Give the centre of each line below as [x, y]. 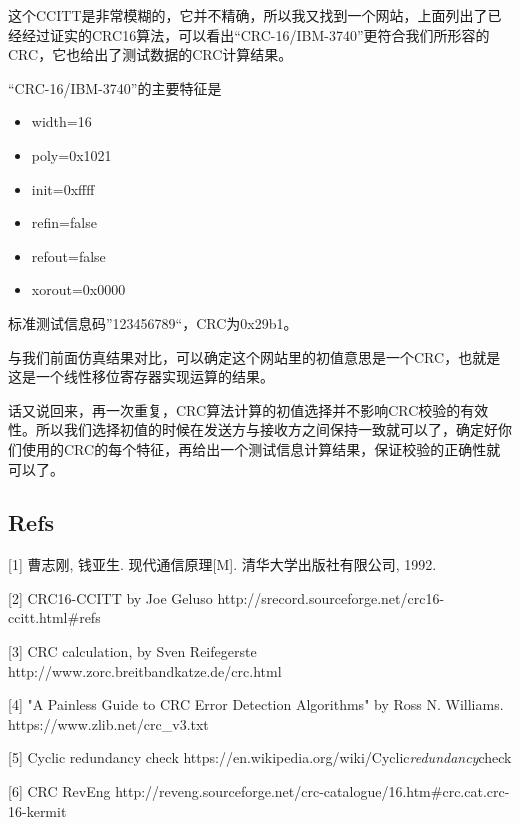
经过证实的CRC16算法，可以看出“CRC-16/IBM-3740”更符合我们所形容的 [255, 34]
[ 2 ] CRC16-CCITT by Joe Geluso [110, 597]
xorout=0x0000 [78, 289]
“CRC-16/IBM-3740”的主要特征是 [115, 87]
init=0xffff [63, 188]
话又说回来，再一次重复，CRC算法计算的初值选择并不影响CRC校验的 [234, 409]
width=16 [61, 121]
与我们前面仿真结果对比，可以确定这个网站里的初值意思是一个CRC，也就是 [254, 356]
